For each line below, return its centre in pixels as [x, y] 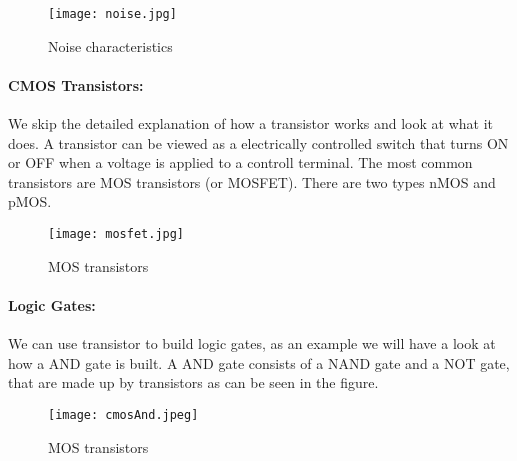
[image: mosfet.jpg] [116, 234]
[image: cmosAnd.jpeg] [123, 414]
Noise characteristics [110, 45]
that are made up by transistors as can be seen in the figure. [193, 382]
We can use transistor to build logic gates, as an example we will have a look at [252, 343]
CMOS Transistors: [76, 84]
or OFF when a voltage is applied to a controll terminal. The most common [240, 162]
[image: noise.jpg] [112, 14]
